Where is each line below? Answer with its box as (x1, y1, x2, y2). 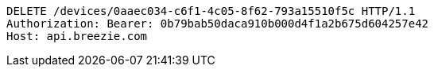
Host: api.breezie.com (6, 30, 148, 42)
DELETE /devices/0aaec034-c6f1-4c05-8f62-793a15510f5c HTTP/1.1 (6, 5, 416, 17)
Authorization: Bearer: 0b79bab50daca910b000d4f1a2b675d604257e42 (6, 17, 429, 30)
